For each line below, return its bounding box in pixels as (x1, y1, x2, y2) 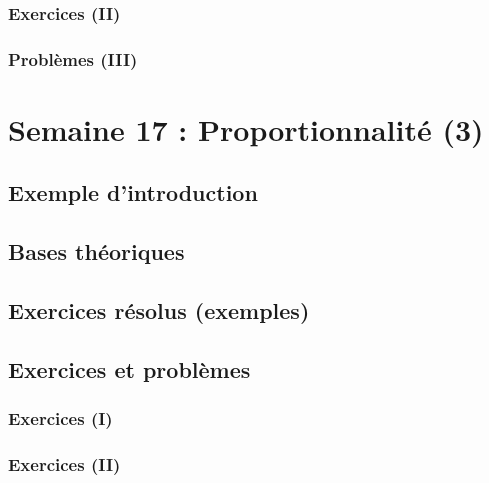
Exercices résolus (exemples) (8, 295, 310, 326)
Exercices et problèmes (8, 353, 251, 384)
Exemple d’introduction (8, 177, 258, 208)
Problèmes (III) (8, 46, 138, 71)
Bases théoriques (8, 236, 185, 267)
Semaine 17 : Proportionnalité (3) (8, 108, 484, 149)
